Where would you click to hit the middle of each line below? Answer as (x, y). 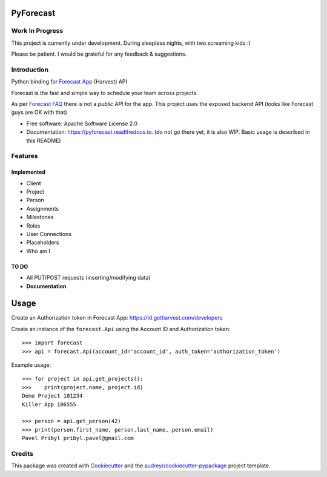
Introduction (30, 70)
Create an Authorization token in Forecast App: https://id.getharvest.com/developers (117, 318)
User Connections (49, 234)
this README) (44, 140)
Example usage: (31, 365)
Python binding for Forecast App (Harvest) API (69, 82)
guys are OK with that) (39, 113)
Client (34, 183)
